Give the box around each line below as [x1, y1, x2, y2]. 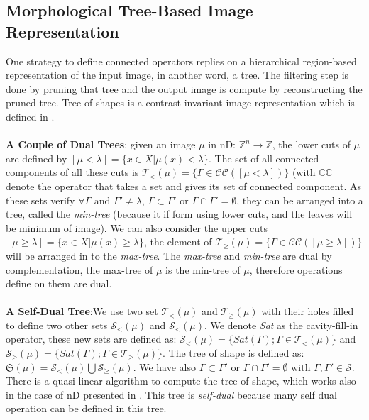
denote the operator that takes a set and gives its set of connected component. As [6, 178, 361, 193]
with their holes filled [261, 304, 354, 319]
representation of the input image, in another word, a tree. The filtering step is [6, 67, 349, 82]
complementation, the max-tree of [6, 262, 153, 277]
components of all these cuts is [6, 165, 139, 179]
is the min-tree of [165, 262, 241, 277]
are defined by [6, 150, 67, 165]
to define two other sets [6, 317, 108, 332]
